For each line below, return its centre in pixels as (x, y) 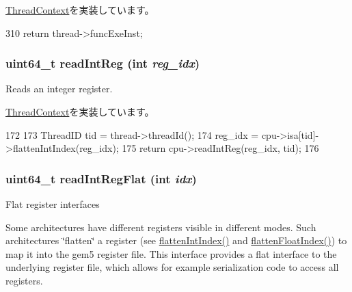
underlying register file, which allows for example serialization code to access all (172, 267)
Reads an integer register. (59, 89)
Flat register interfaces (53, 204)
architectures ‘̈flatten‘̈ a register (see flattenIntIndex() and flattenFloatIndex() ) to (176, 240)
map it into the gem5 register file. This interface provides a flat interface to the (171, 253)
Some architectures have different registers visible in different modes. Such (161, 227)
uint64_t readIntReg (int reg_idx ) (103, 63)
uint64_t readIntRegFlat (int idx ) (101, 178)
